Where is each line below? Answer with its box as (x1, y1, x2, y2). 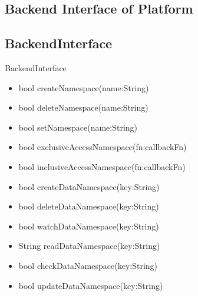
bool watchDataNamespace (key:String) (18, 219, 159, 232)
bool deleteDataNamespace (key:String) (18, 200, 159, 212)
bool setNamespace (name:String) (18, 121, 138, 133)
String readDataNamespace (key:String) (18, 240, 160, 252)
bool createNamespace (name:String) (18, 81, 149, 94)
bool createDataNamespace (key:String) (18, 180, 160, 192)
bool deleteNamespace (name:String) (18, 101, 148, 114)
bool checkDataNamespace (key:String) (18, 259, 158, 271)
